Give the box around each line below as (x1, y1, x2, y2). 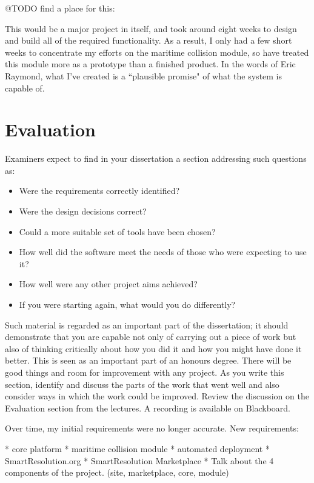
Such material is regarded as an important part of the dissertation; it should (5, 318, 289, 331)
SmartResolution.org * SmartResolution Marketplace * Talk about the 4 (5, 454, 274, 467)
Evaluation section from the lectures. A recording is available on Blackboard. (5, 401, 290, 414)
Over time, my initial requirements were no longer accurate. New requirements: (5, 422, 299, 435)
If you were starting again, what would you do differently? (19, 298, 236, 311)
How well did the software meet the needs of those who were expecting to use (19, 245, 307, 258)
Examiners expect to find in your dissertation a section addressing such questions (5, 152, 307, 165)
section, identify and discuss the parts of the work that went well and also (5, 378, 279, 390)
